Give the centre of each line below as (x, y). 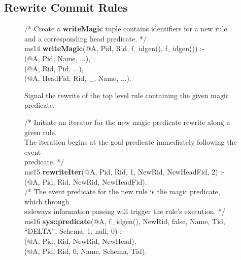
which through (47, 201)
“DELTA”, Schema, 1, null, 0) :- (74, 231)
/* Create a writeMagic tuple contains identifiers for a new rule (126, 29)
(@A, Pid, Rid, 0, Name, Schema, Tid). (86, 251)
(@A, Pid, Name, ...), (58, 58)
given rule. (41, 132)
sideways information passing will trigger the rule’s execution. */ (125, 211)
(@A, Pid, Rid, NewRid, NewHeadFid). (86, 181)
